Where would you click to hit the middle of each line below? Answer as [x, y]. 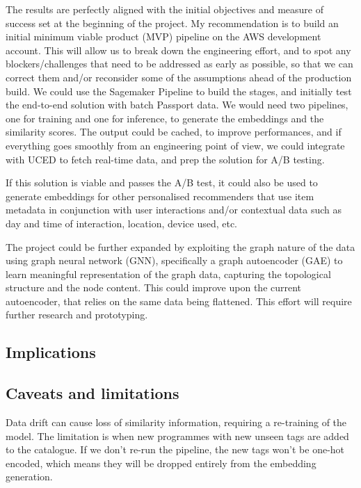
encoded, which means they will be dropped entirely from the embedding [161, 463]
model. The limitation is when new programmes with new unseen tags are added [177, 436]
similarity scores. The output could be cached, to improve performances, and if [174, 132]
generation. [29, 477]
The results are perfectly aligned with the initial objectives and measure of [165, 9]
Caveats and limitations [93, 393]
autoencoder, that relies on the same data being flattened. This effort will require [179, 301]
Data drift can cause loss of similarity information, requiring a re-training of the [176, 422]
